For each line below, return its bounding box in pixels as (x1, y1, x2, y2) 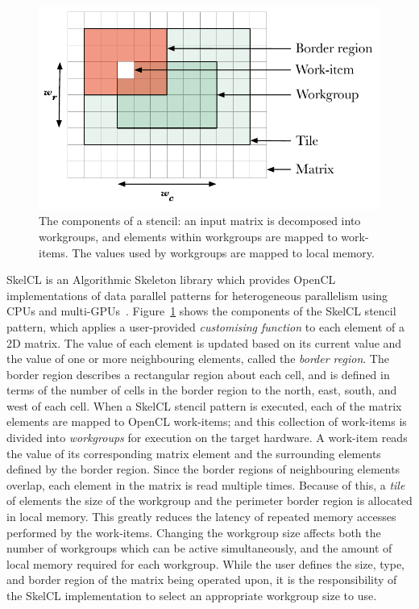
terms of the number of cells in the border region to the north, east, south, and (6, 382, 397, 398)
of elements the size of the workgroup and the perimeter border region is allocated (6, 492, 413, 509)
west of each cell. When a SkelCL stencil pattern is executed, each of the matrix (6, 397, 402, 414)
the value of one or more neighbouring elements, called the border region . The (6, 350, 389, 367)
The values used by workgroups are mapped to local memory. (72, 244, 375, 261)
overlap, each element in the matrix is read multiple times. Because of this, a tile (6, 476, 405, 493)
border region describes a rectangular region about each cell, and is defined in (6, 365, 390, 382)
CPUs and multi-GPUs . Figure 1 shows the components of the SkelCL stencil (6, 302, 396, 319)
